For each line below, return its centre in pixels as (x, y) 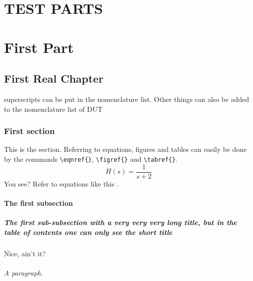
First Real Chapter (54, 78)
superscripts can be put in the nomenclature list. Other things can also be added (126, 99)
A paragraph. (24, 272)
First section (29, 131)
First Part (39, 47)
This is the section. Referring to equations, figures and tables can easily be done (126, 149)
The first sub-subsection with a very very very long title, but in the (121, 222)
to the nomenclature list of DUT (53, 109)
